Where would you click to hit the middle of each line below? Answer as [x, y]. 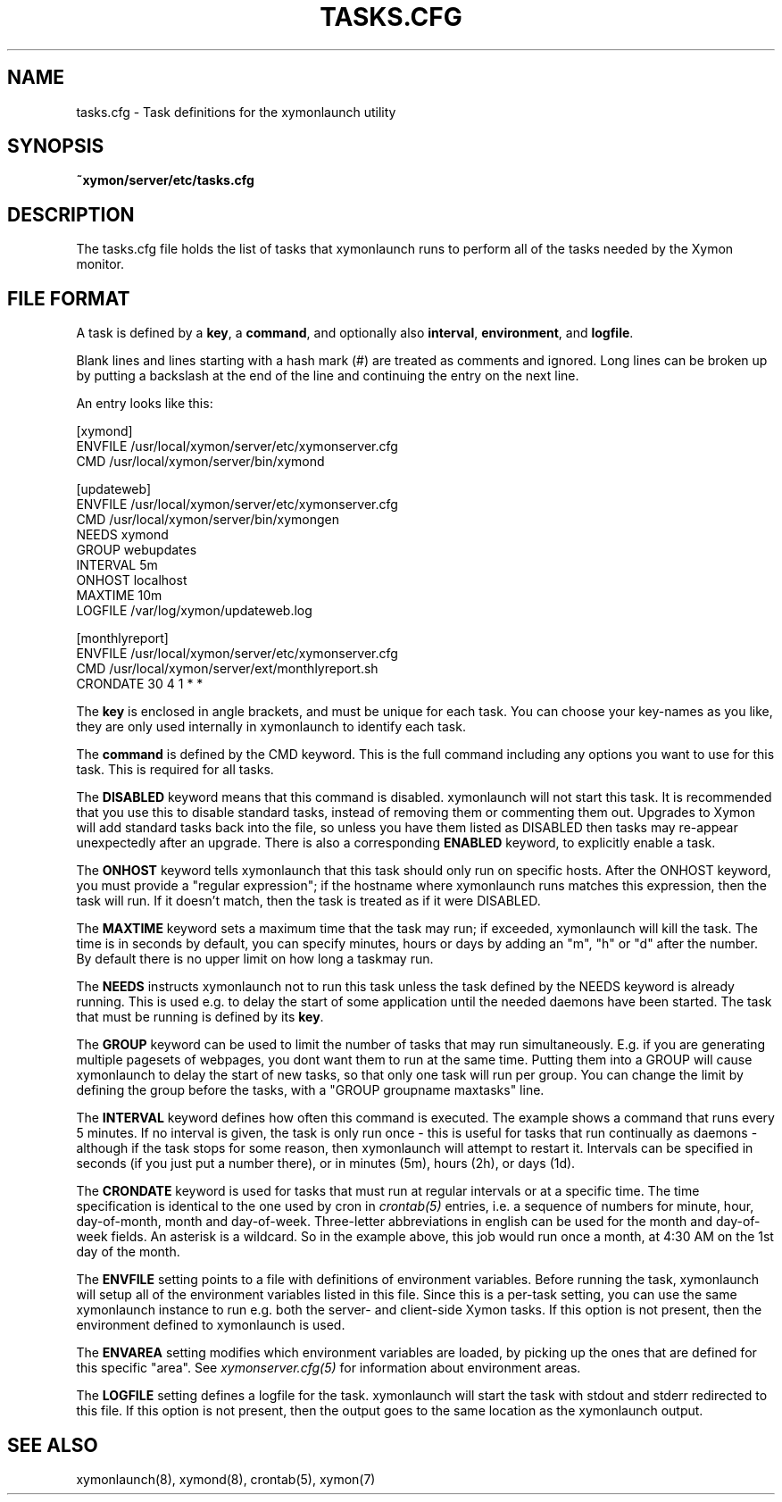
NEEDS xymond [122, 535]
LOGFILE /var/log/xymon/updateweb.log [194, 611]
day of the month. [128, 1252]
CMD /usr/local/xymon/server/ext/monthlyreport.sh [227, 669]
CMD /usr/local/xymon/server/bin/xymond [200, 462]
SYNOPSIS [56, 146]
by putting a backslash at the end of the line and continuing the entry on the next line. [328, 376]
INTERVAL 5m [117, 565]
